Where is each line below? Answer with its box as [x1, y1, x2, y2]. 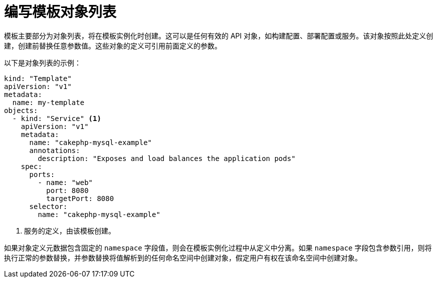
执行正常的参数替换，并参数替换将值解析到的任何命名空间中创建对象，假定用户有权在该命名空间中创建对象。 [4, 253, 362, 262]
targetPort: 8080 [46, 194, 114, 202]
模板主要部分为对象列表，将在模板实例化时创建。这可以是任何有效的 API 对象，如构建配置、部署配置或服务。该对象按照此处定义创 [4, 31, 433, 40]
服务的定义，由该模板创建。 [24, 226, 115, 235]
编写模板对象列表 [4, 3, 117, 20]
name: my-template [12, 98, 85, 106]
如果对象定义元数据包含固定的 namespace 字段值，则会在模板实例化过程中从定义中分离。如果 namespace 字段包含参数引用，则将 [4, 243, 432, 252]
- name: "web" [38, 178, 93, 186]
